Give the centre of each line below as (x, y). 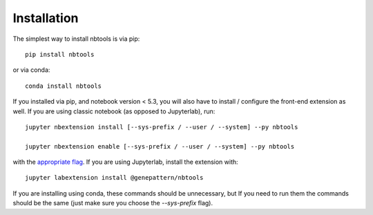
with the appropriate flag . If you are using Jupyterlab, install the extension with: (125, 162)
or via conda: (31, 70)
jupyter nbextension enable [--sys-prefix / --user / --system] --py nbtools (160, 146)
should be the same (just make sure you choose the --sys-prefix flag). (113, 203)
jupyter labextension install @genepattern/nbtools (114, 178)
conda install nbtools (64, 86)
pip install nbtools (60, 54)
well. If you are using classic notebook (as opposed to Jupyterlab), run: (114, 111)
